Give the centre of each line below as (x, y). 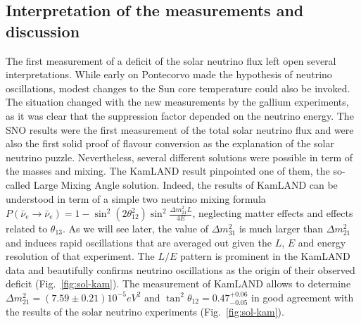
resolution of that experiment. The (80, 256)
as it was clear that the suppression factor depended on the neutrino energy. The (180, 115)
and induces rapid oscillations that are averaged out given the (139, 242)
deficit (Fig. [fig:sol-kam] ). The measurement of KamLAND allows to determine (178, 283)
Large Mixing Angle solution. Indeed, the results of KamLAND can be (185, 184)
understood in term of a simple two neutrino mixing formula (136, 198)
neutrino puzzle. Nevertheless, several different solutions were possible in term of (179, 157)
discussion (43, 31)
